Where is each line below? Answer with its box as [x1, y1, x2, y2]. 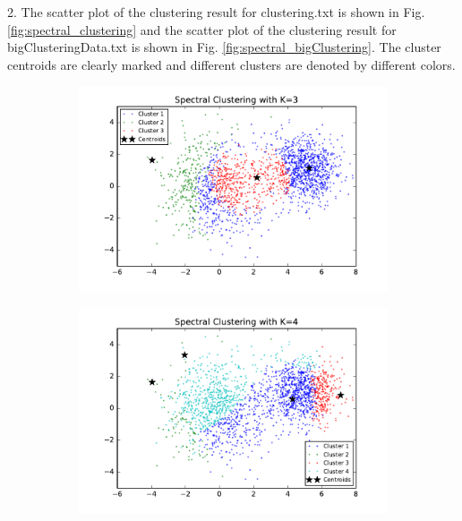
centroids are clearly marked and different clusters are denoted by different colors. [7, 55, 456, 73]
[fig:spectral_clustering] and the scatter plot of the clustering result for [7, 20, 397, 38]
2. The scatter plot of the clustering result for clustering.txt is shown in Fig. [7, 3, 425, 21]
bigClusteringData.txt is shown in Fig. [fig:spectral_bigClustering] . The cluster [7, 38, 441, 56]
